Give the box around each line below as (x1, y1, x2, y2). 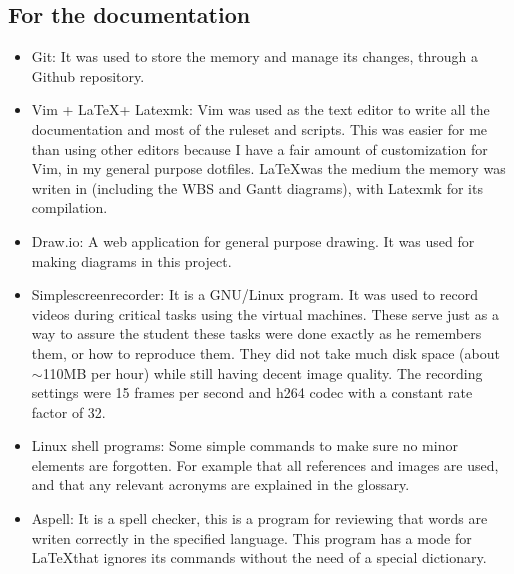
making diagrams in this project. (31, 250, 232, 271)
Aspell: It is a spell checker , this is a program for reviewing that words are (31, 508, 488, 529)
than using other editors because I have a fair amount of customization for (31, 138, 488, 159)
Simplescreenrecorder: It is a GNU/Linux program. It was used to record (31, 284, 478, 305)
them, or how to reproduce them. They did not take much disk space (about (31, 342, 500, 363)
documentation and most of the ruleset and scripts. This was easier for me (31, 118, 488, 139)
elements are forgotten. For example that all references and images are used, (31, 454, 499, 475)
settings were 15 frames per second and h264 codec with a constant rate (31, 382, 473, 403)
